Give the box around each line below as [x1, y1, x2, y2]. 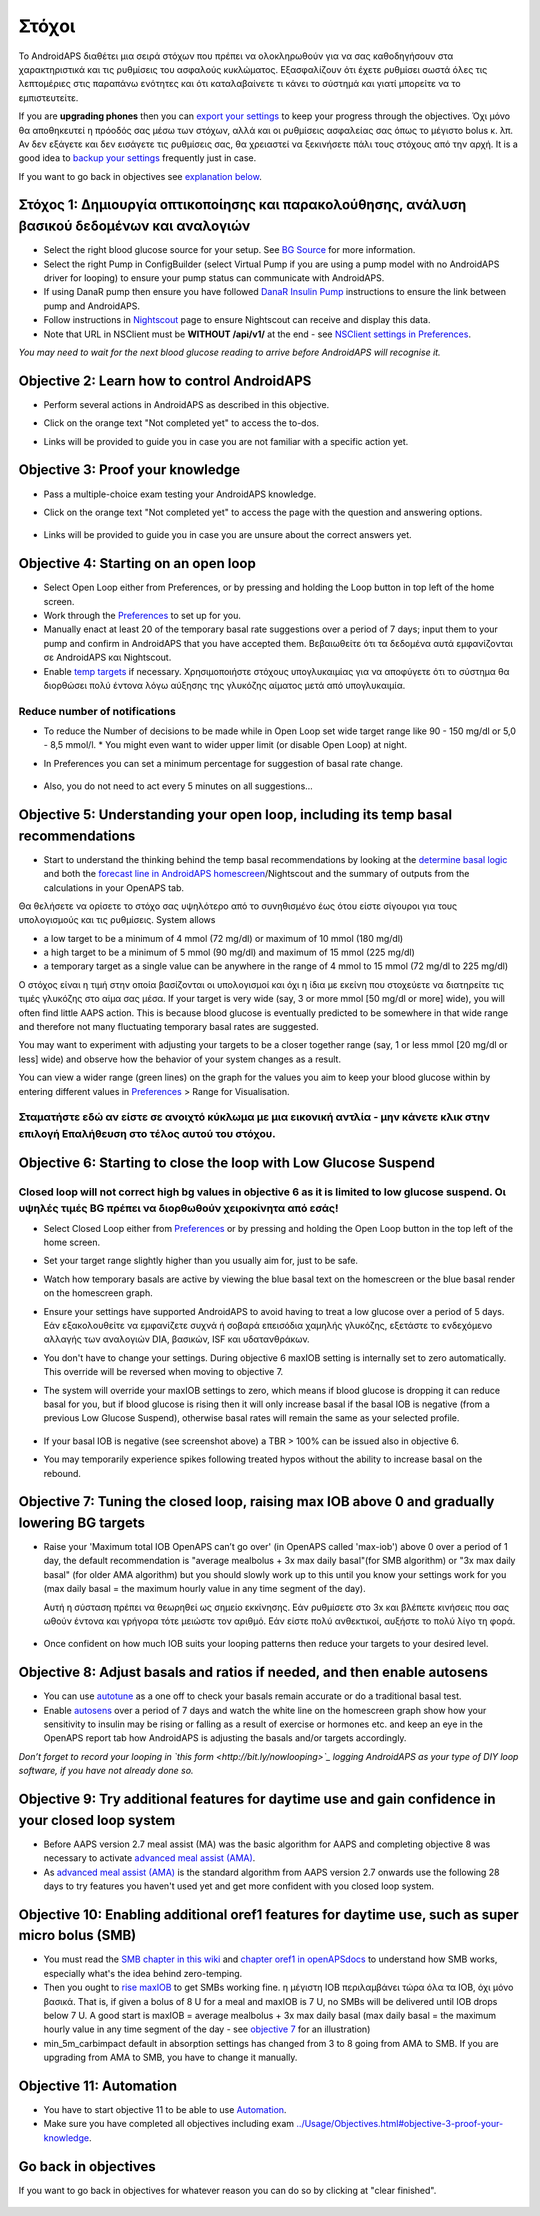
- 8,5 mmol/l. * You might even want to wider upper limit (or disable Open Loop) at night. [43, 739, 407, 751]
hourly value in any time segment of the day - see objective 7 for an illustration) [43, 2023, 371, 2035]
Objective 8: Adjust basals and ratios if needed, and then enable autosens [18, 1664, 489, 1681]
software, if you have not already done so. [18, 1765, 194, 1777]
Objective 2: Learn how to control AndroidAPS [18, 372, 312, 389]
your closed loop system [18, 1811, 176, 1829]
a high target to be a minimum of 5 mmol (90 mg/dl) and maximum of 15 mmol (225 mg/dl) [43, 946, 415, 959]
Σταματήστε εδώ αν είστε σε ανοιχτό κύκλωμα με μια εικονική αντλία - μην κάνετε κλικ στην [18, 1110, 490, 1124]
